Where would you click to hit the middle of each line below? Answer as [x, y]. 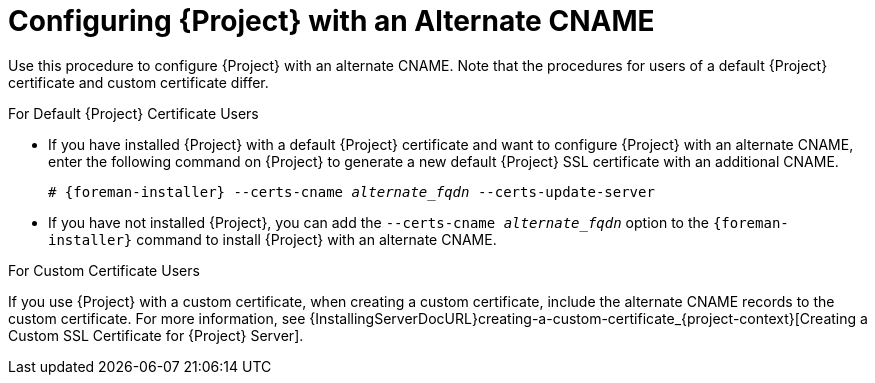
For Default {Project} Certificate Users [133, 113]
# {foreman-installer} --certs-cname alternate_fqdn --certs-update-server [351, 191]
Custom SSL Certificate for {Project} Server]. [156, 335]
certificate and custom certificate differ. [138, 82]
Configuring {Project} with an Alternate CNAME [331, 21]
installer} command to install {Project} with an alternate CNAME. [272, 239]
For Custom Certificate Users [104, 270]
